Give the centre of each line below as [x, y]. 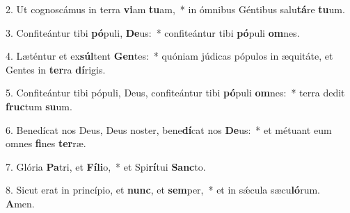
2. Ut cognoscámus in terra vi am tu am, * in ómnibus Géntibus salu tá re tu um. [175, 9]
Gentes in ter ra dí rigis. [56, 69]
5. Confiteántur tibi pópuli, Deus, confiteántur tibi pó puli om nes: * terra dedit [175, 93]
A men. [20, 203]
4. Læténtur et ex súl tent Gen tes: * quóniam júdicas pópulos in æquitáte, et [169, 56]
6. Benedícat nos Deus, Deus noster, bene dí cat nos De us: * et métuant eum [169, 129]
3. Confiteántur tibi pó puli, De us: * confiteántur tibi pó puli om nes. [153, 32]
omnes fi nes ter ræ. [46, 143]
